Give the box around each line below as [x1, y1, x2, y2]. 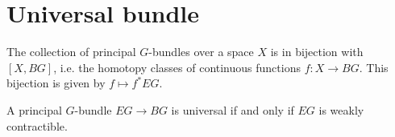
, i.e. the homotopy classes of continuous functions [53, 58, 301, 75]
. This [359, 58, 389, 75]
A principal [6, 101, 62, 118]
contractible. [6, 117, 68, 134]
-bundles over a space [148, 43, 254, 60]
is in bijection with [270, 43, 364, 60]
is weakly [318, 101, 364, 118]
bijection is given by [6, 75, 106, 91]
